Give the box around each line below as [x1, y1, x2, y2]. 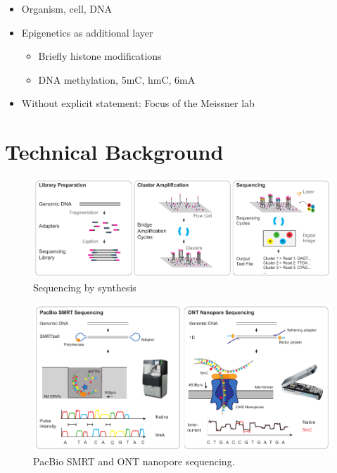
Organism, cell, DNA [21, 1, 113, 15]
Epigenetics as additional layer [21, 25, 153, 39]
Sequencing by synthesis [33, 279, 136, 294]
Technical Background [5, 137, 224, 166]
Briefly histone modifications [38, 49, 162, 63]
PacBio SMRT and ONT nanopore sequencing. [33, 454, 235, 469]
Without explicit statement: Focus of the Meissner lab [21, 96, 255, 111]
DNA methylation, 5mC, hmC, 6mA [38, 72, 196, 87]
